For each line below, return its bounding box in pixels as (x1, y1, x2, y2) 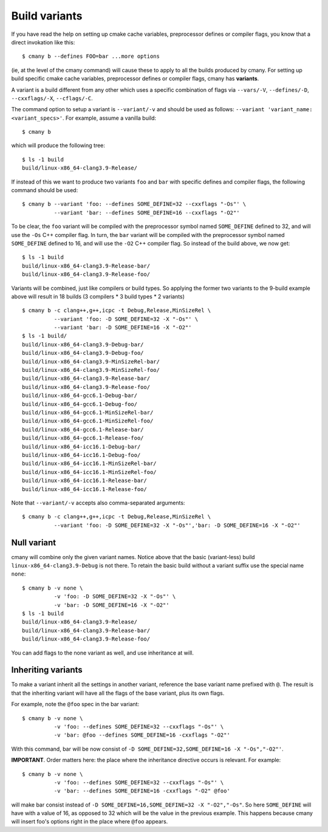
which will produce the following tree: (11, 142, 106, 149)
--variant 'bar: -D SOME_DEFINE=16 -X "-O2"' (53, 324, 192, 331)
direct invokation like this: (11, 38, 75, 46)
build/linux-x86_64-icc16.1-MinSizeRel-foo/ (22, 469, 157, 475)
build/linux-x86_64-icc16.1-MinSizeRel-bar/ (22, 460, 157, 467)
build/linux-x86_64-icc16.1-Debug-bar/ (22, 443, 141, 450)
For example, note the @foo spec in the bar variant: (11, 701, 140, 708)
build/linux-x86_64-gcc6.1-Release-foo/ (22, 435, 144, 442)
